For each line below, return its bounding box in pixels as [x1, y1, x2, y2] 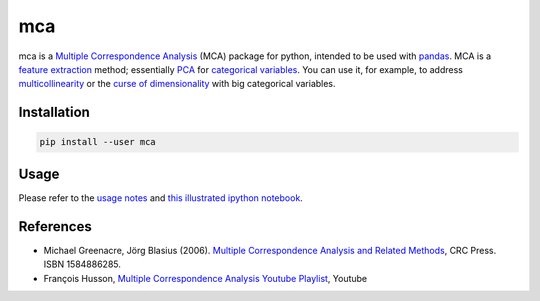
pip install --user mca [39, 136, 157, 148]
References [18, 218, 92, 235]
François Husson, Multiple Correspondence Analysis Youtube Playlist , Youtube [43, 272, 368, 284]
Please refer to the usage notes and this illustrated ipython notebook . [18, 191, 304, 204]
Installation [18, 104, 90, 121]
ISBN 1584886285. [43, 258, 122, 270]
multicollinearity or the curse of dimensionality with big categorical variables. [18, 78, 336, 90]
